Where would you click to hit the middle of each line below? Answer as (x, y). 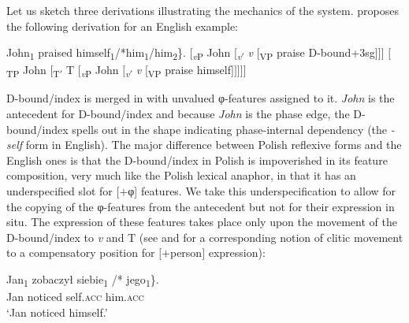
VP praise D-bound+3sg (317, 53)
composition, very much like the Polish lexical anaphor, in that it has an (181, 175)
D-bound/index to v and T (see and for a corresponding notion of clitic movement (205, 237)
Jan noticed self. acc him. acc (75, 297)
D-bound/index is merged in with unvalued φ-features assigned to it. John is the (201, 98)
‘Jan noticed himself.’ (57, 312)
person (186, 252)
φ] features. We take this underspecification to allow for (262, 191)
